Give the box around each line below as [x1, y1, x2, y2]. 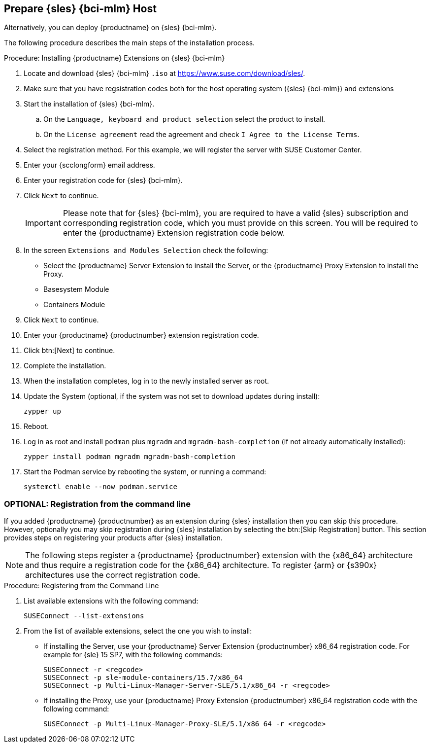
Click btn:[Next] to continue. [24, 346, 115, 355]
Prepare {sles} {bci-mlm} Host [4, 2, 157, 15]
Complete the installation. [24, 361, 106, 370]
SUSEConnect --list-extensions [24, 612, 144, 620]
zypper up [24, 407, 61, 416]
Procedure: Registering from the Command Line [4, 581, 159, 590]
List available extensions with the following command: [24, 597, 198, 605]
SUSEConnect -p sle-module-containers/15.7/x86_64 [43, 674, 243, 682]
